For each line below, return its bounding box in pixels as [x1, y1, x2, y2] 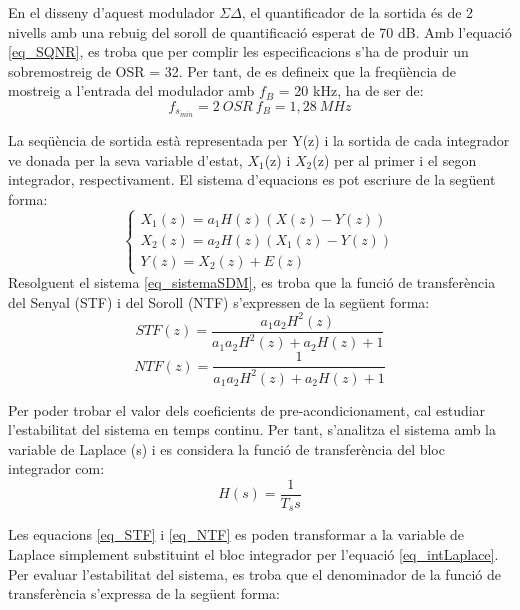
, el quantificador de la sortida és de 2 [241, 2, 474, 22]
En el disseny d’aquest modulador [8, 2, 215, 22]
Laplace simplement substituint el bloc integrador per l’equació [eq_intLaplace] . [8, 544, 499, 564]
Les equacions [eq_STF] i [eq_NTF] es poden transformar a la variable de [8, 524, 465, 545]
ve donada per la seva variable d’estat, [8, 149, 243, 170]
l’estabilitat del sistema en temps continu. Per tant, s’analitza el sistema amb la [8, 419, 496, 440]
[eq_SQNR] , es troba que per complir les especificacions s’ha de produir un [8, 41, 469, 62]
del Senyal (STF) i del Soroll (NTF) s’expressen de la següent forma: [8, 291, 430, 312]
